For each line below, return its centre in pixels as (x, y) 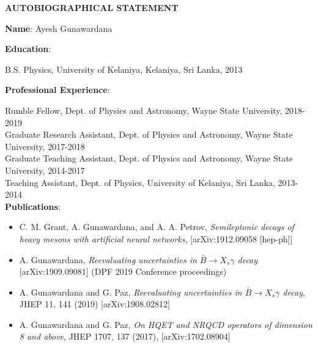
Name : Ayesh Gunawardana (59, 28)
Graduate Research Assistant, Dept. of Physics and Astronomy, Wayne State (149, 134)
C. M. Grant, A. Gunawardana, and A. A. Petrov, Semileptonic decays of (157, 227)
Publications (31, 206)
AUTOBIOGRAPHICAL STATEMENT (92, 7)
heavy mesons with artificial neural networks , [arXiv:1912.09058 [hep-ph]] (156, 238)
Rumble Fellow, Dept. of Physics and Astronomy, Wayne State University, (144, 110)
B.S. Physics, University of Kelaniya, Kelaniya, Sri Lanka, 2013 (124, 69)
